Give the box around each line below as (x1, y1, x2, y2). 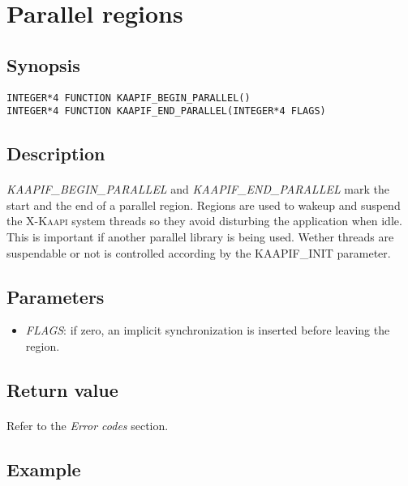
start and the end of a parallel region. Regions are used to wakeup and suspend (6, 196, 401, 213)
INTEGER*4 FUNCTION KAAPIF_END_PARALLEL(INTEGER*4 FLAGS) (6, 105, 326, 117)
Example (6, 456, 81, 481)
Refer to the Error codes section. (6, 417, 169, 433)
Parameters (6, 283, 105, 309)
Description (6, 141, 105, 166)
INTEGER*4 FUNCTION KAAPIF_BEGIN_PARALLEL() (6, 92, 251, 104)
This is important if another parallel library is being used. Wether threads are (6, 228, 394, 245)
